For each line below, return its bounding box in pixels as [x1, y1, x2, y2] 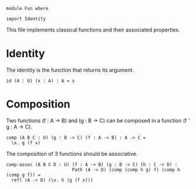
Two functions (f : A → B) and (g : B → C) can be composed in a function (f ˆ [6, 117, 191, 124]
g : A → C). [6, 123, 32, 130]
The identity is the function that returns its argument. [6, 66, 134, 73]
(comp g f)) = [6, 172, 41, 178]
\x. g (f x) [11, 139, 41, 146]
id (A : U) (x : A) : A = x [6, 77, 75, 84]
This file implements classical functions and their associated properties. [6, 27, 181, 33]
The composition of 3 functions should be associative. [6, 150, 138, 157]
